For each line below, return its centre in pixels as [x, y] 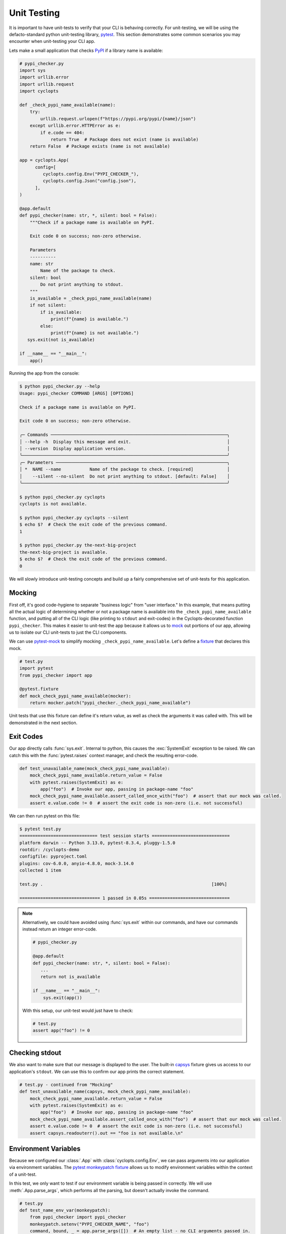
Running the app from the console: [44, 373]
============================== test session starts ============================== [125, 836]
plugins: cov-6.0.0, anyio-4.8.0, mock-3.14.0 [77, 863]
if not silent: [48, 305]
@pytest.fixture [39, 689]
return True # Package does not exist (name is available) [125, 139]
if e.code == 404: [62, 133]
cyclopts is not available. [53, 504]
